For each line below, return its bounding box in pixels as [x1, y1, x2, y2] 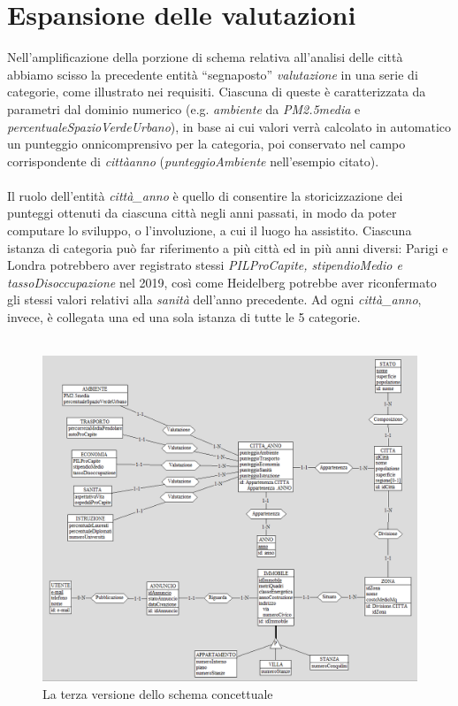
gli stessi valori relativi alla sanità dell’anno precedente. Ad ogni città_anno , [7, 290, 422, 309]
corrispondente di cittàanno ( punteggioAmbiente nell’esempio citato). [7, 151, 379, 170]
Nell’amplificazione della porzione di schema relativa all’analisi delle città [7, 48, 403, 66]
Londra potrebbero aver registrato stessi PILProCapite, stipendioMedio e [7, 256, 402, 274]
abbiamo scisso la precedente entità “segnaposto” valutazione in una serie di [7, 65, 418, 83]
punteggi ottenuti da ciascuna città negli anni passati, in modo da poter [7, 203, 397, 222]
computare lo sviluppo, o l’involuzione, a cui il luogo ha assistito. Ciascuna [7, 221, 412, 240]
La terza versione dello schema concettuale [42, 684, 273, 702]
